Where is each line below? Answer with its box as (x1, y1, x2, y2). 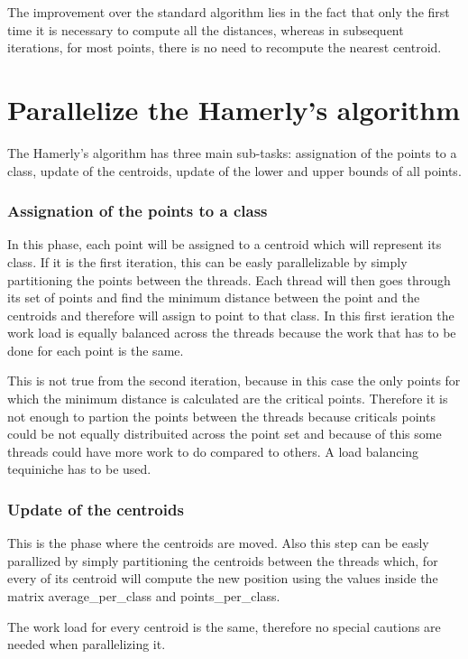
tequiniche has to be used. (7, 459, 151, 478)
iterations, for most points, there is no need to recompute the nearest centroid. (7, 38, 442, 57)
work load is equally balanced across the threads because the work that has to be (7, 323, 456, 342)
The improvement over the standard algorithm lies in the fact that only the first (7, 3, 450, 21)
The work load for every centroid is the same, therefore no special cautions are (7, 617, 441, 636)
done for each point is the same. (7, 340, 184, 359)
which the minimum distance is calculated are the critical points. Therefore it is (7, 389, 448, 408)
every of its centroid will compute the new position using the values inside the (7, 569, 438, 588)
